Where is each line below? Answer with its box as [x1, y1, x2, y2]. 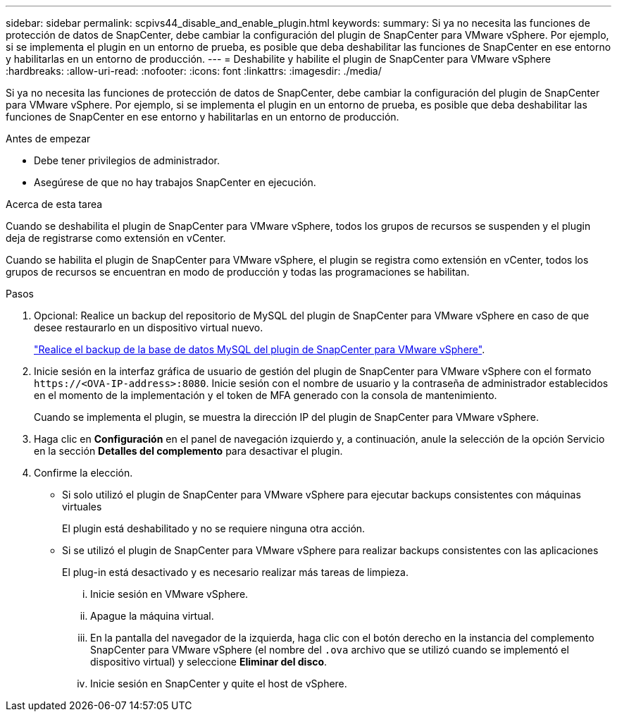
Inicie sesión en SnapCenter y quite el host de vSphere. [90, 678, 347, 690]
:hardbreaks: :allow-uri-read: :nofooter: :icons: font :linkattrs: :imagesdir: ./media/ [6, 65, 382, 77]
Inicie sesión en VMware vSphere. [90, 588, 249, 600]
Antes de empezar [6, 133, 91, 145]
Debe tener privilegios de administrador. [34, 154, 220, 166]
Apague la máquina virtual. [90, 610, 214, 622]
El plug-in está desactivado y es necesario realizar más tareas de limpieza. [62, 566, 409, 578]
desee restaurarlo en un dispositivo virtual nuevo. [34, 321, 263, 333]
